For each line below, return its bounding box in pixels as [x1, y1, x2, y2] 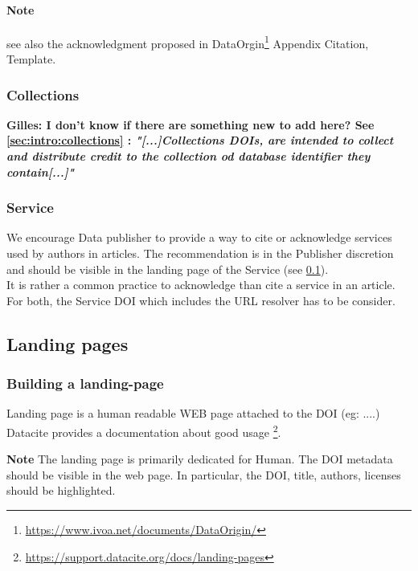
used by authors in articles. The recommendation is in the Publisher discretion [6, 245, 394, 262]
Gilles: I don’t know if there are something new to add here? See [6, 116, 375, 133]
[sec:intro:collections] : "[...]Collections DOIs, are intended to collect [6, 132, 394, 149]
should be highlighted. [6, 482, 116, 499]
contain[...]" [6, 163, 74, 180]
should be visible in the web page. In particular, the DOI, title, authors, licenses [6, 466, 401, 483]
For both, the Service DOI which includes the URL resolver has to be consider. [6, 292, 395, 308]
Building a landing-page [6, 373, 164, 394]
